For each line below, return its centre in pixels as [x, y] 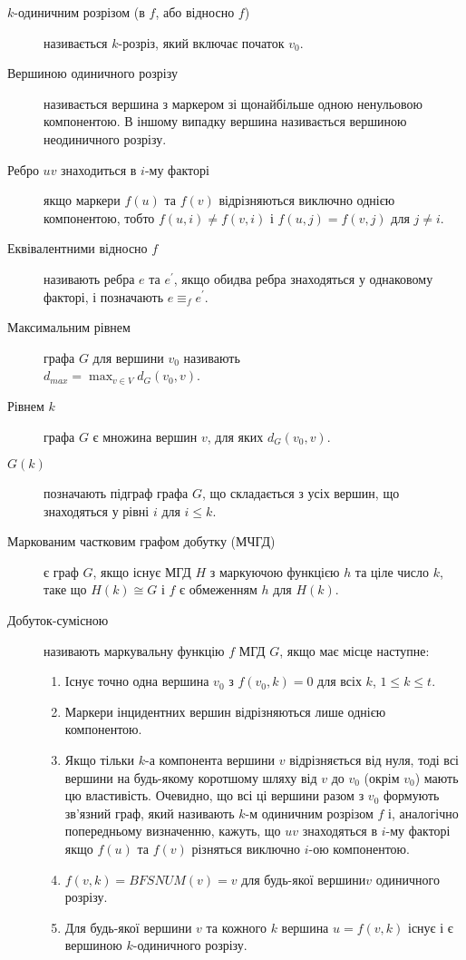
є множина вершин [145, 436]
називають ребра [89, 278]
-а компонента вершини [210, 760]
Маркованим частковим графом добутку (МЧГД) [141, 541]
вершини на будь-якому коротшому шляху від [191, 777]
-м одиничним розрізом [309, 813]
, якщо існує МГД [142, 571]
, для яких [235, 436]
